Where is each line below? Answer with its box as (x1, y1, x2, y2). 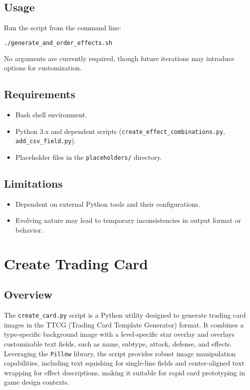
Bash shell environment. (15, 109, 87, 120)
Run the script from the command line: (4, 22, 121, 33)
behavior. (15, 225, 43, 235)
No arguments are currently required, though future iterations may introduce (4, 53, 234, 63)
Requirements (4, 87, 75, 102)
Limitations (4, 176, 63, 191)
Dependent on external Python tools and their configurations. (15, 198, 200, 209)
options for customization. (4, 63, 82, 73)
